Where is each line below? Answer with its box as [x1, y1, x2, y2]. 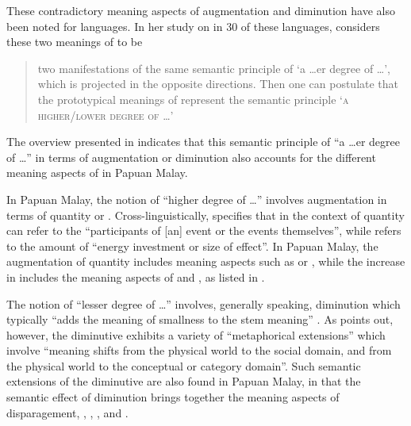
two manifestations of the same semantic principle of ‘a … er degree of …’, [37, 59, 391, 76]
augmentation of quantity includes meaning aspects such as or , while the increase [6, 253, 405, 270]
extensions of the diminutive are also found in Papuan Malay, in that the [6, 373, 361, 390]
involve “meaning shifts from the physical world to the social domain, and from [6, 342, 392, 359]
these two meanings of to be [6, 33, 143, 50]
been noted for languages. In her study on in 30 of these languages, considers [6, 17, 380, 34]
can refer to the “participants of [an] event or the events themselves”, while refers [6, 222, 401, 239]
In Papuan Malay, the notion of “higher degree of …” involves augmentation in [6, 190, 387, 207]
